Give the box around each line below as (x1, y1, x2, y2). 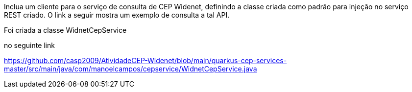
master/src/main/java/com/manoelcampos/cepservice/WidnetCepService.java (4, 65, 257, 73)
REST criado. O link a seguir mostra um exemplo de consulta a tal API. (4, 11, 230, 19)
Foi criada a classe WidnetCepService (4, 26, 127, 34)
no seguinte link (4, 41, 55, 49)
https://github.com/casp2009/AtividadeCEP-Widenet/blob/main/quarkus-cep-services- (4, 56, 287, 65)
